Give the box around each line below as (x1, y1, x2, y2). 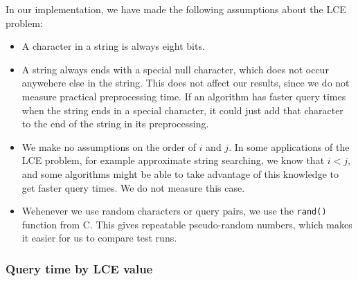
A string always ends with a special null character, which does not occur (21, 62, 329, 76)
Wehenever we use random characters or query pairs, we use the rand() (21, 203, 327, 218)
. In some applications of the (229, 139, 350, 154)
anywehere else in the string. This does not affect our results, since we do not (21, 75, 350, 90)
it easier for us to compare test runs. (21, 230, 177, 245)
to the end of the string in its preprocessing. (21, 116, 209, 131)
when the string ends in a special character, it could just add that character (21, 102, 343, 117)
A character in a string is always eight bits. (21, 39, 205, 53)
